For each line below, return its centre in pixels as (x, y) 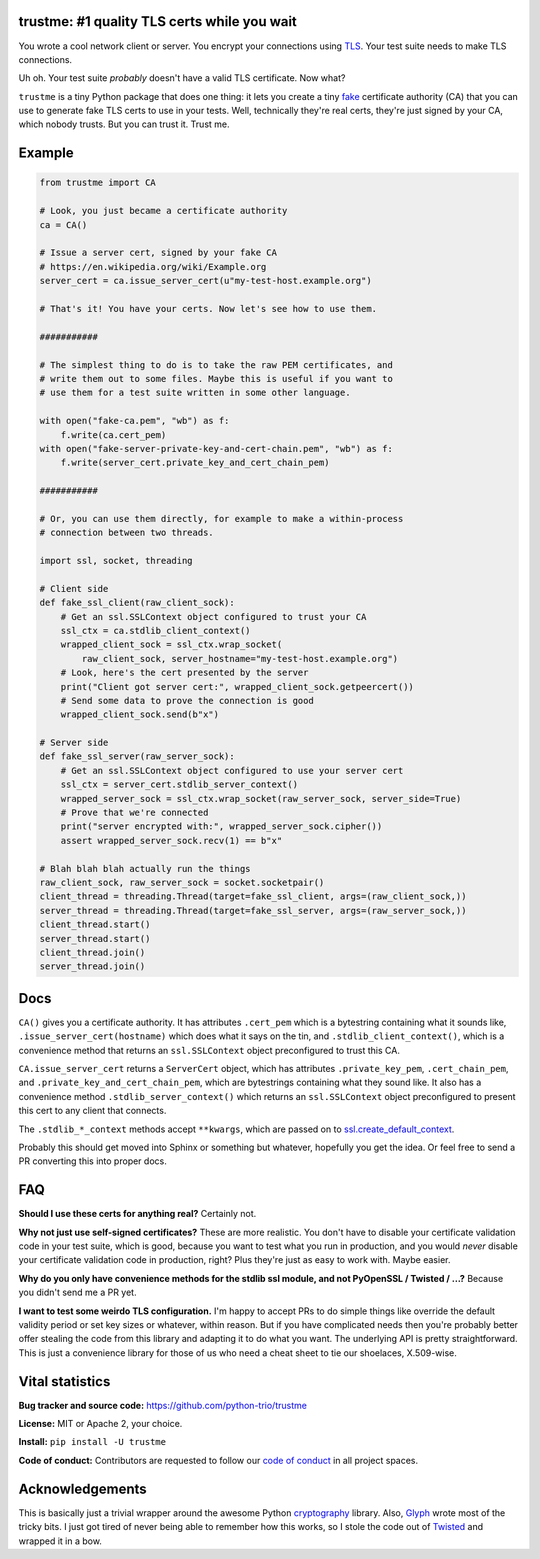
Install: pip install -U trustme (92, 1442)
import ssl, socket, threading (116, 561)
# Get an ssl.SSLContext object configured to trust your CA (213, 616)
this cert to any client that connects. (92, 1111)
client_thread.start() (95, 924)
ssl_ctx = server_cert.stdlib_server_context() (179, 784)
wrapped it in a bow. (60, 1541)
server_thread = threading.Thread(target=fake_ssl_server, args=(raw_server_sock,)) (253, 910)
